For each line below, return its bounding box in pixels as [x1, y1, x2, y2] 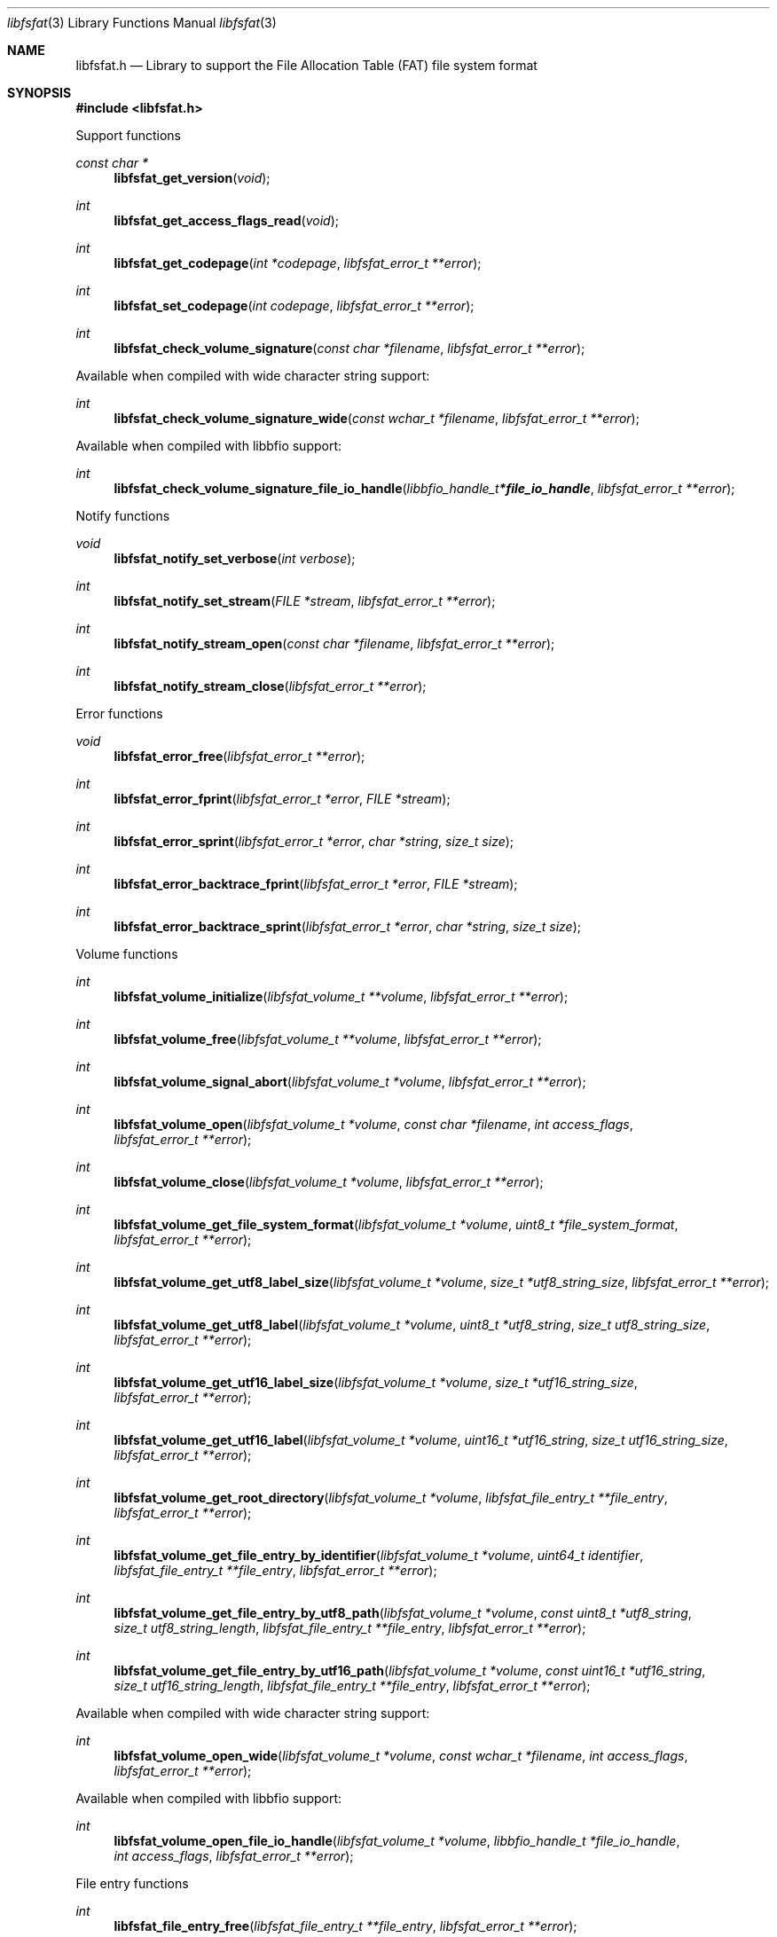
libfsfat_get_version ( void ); [114, 170, 271, 185]
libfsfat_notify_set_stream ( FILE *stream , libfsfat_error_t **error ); [114, 593, 496, 608]
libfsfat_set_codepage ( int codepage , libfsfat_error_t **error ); [114, 298, 475, 313]
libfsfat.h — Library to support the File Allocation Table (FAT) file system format [75, 58, 538, 73]
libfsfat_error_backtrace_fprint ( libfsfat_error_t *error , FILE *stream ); [114, 876, 518, 891]
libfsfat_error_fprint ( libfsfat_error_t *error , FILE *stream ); [114, 791, 451, 806]
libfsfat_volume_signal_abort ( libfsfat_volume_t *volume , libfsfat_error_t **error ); [114, 1074, 586, 1089]
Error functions [75, 706, 163, 721]
